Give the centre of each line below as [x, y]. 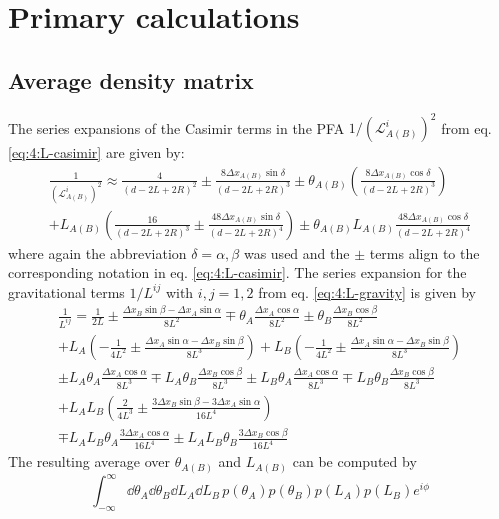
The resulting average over [89, 461]
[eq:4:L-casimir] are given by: [96, 152]
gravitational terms [66, 291]
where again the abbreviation [97, 252]
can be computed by [354, 461]
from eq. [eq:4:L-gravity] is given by [367, 291]
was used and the [296, 252]
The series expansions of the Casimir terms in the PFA [176, 127]
